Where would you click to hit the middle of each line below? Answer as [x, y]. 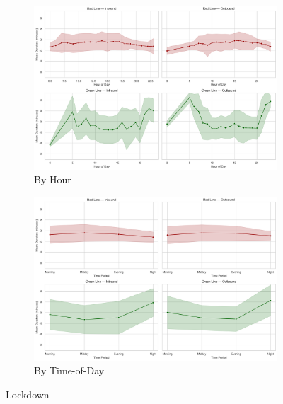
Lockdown [28, 394]
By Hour [53, 179]
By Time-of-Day [69, 370]
